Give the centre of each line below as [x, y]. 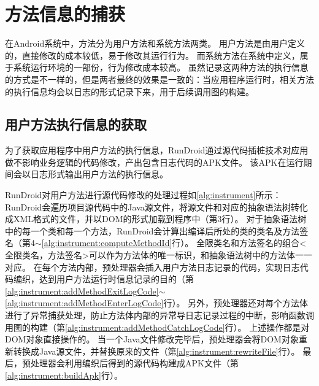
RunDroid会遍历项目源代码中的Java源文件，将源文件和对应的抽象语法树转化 [156, 207]
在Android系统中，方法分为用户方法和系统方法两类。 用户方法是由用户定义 [155, 43]
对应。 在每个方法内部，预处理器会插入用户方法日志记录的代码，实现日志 [152, 267]
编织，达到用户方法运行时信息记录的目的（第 [103, 279]
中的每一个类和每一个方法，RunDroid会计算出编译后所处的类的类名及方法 [152, 230]
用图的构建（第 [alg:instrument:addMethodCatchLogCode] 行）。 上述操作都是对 [157, 327]
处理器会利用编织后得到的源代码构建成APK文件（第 [134, 363]
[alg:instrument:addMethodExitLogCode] [82, 291]
